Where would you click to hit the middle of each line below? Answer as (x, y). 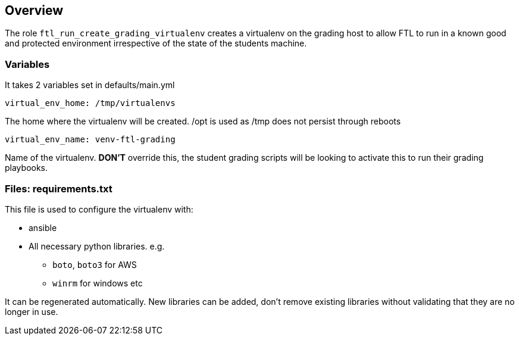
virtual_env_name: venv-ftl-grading (90, 140)
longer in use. (32, 311)
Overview (34, 10)
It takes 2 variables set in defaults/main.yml (90, 85)
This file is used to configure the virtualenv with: (99, 209)
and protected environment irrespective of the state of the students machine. (156, 43)
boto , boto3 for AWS (95, 264)
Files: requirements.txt (59, 188)
